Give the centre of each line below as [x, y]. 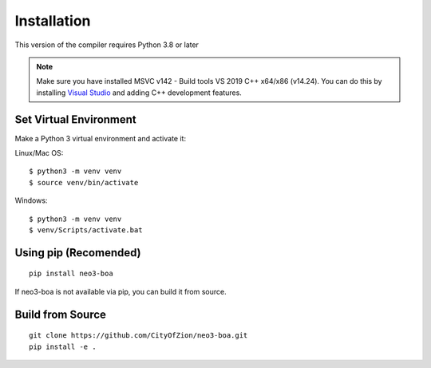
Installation [53, 21]
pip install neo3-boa [71, 274]
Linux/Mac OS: [39, 153]
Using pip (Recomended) [78, 253]
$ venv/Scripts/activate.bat [86, 230]
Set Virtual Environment [76, 119]
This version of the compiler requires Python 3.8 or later [107, 45]
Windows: [31, 200]
